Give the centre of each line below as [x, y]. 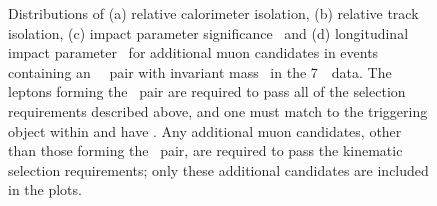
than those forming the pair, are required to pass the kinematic [205, 150]
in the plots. [45, 189]
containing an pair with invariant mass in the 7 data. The [200, 71]
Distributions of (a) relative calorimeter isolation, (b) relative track [213, 13]
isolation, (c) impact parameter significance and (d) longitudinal [208, 32]
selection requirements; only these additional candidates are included [218, 169]
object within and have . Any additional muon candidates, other [205, 130]
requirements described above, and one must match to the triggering [218, 110]
